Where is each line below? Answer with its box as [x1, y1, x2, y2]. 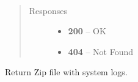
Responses [29, 4, 68, 17]
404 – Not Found [68, 45, 134, 58]
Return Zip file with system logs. [5, 65, 128, 78]
